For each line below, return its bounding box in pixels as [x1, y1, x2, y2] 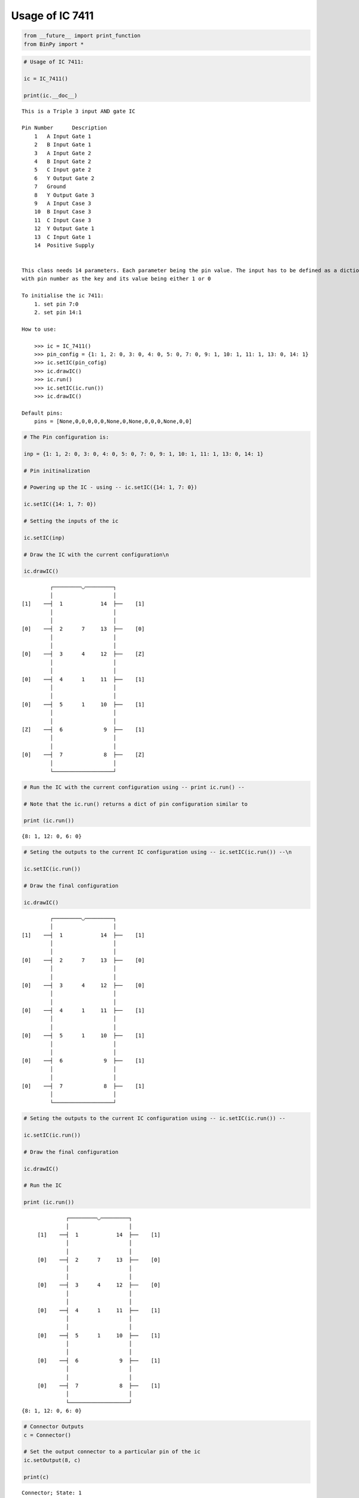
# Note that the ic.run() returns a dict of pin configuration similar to [23, 801, 248, 807]
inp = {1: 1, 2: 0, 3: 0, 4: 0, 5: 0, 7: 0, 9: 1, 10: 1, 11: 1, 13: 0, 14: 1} [23, 450, 264, 457]
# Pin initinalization [23, 467, 90, 474]
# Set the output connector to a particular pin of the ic [23, 1448, 200, 1455]
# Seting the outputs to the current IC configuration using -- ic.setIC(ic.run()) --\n [23, 848, 293, 856]
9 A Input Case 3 [34, 200, 92, 207]
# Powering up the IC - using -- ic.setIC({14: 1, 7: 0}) [23, 484, 197, 491]
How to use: [22, 325, 57, 333]
